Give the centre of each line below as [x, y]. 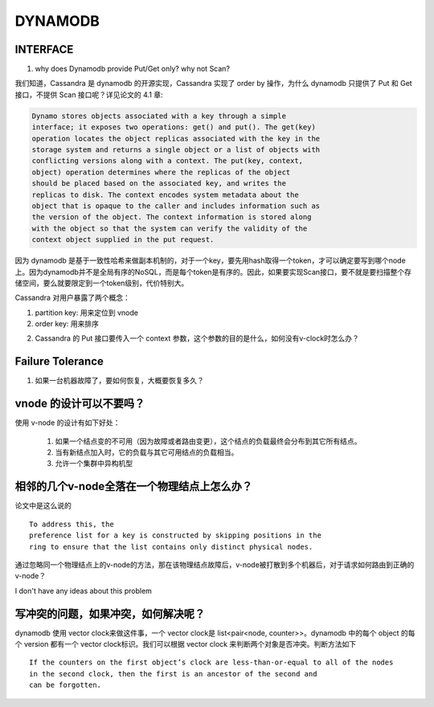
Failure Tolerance [59, 362]
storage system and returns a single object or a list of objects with [176, 150]
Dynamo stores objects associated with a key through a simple [159, 116]
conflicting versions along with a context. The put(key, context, [168, 161]
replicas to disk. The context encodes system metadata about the [165, 194]
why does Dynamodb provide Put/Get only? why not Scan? [133, 69]
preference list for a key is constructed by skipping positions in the [175, 535]
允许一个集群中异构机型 [94, 464]
